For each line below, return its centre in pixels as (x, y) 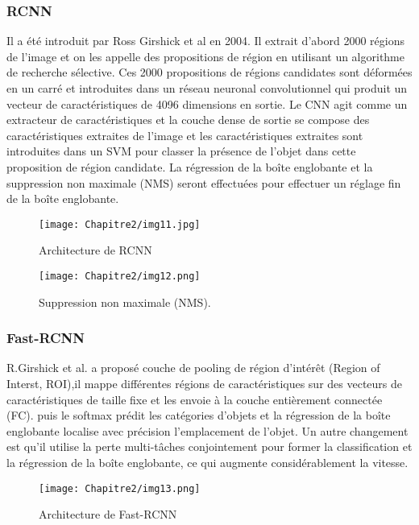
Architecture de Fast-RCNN (108, 514)
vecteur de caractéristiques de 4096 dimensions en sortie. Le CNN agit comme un (207, 103)
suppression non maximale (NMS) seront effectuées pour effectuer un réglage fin (204, 182)
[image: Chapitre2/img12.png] (120, 276)
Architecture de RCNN (95, 250)
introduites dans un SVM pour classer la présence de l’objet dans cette (181, 151)
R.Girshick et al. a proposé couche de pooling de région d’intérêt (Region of (193, 368)
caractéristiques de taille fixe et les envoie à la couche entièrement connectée (195, 399)
